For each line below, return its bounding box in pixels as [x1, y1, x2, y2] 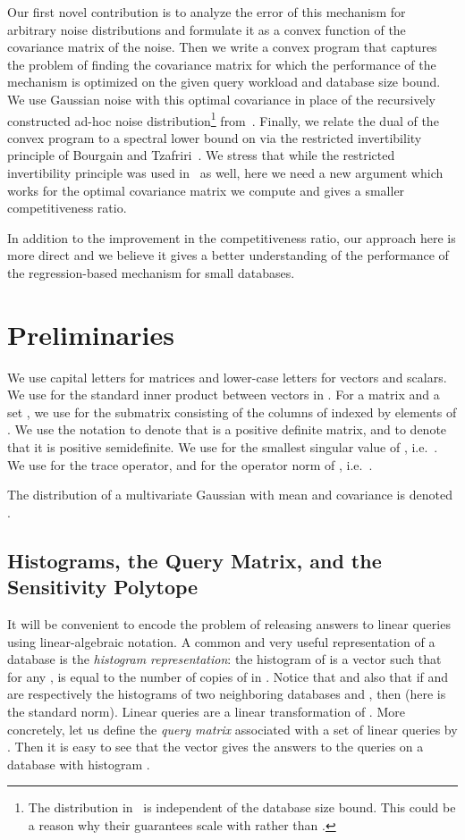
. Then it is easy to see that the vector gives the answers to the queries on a [7, 737, 424, 756]
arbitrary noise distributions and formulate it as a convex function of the [7, 20, 406, 38]
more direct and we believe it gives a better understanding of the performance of [7, 246, 449, 265]
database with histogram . [7, 754, 150, 773]
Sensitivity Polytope [7, 573, 199, 601]
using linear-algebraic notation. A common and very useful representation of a [7, 632, 435, 651]
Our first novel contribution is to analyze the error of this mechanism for [7, 3, 406, 21]
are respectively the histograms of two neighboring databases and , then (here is [7, 685, 446, 703]
